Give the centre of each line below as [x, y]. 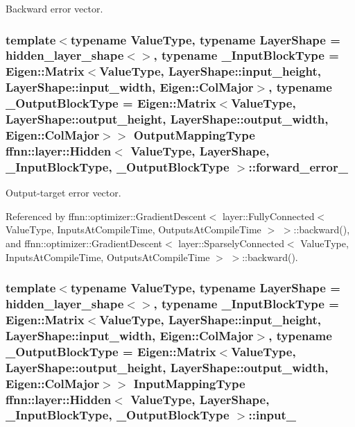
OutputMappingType [194, 135]
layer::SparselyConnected [231, 243]
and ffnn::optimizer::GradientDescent [84, 243]
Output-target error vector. [63, 193]
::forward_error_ [298, 166]
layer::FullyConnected [268, 216]
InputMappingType [189, 383]
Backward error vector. [54, 8]
